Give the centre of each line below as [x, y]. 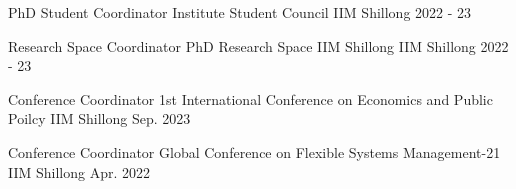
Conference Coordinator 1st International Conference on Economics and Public [250, 98]
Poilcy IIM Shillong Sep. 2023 [99, 118]
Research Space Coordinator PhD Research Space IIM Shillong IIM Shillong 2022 [258, 45]
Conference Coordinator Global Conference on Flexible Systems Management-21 [254, 151]
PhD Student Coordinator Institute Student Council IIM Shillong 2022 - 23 [240, 12]
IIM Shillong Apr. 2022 [79, 171]
